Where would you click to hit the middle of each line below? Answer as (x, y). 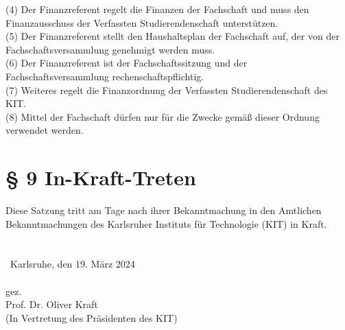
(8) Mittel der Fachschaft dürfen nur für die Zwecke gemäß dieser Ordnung (163, 116)
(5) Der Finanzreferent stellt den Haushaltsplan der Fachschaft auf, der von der (172, 36)
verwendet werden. (45, 130)
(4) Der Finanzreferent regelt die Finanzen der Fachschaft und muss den (157, 9)
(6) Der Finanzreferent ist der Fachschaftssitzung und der (127, 63)
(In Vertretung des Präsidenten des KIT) (92, 317)
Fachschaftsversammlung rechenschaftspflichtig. (105, 76)
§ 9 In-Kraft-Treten (101, 177)
